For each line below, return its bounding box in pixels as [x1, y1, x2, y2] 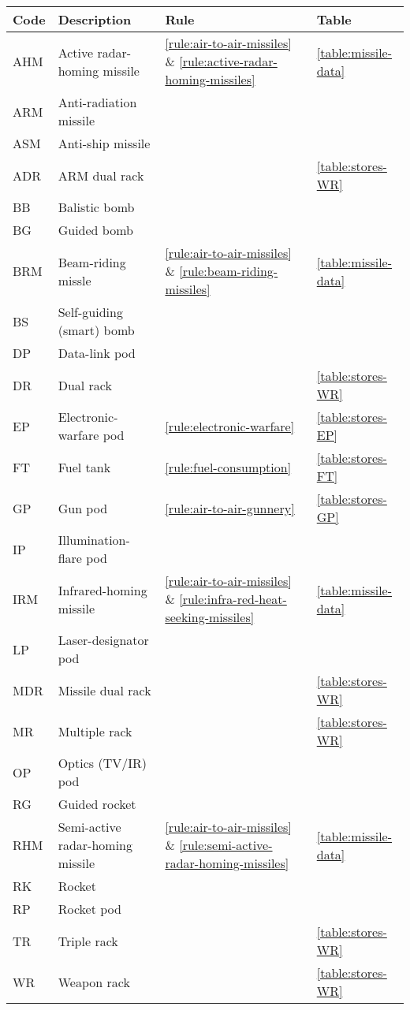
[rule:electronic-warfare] [165, 416, 295, 435]
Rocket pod [58, 900, 121, 918]
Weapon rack [58, 972, 130, 991]
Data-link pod [58, 344, 136, 362]
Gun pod [58, 498, 108, 517]
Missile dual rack [58, 680, 151, 699]
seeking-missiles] [165, 608, 255, 626]
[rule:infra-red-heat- [179, 590, 287, 608]
